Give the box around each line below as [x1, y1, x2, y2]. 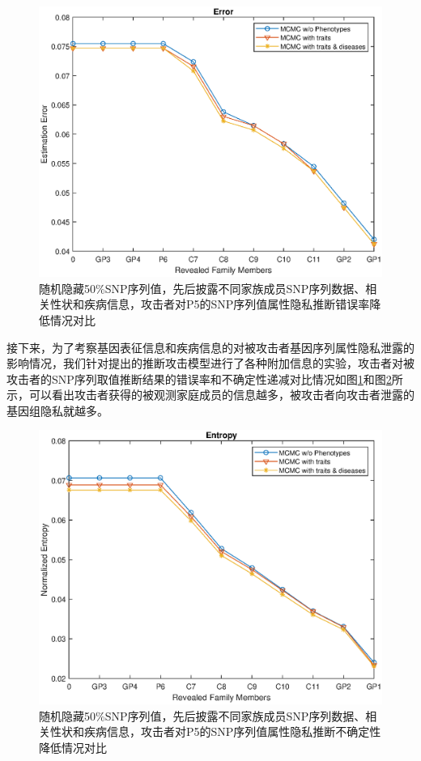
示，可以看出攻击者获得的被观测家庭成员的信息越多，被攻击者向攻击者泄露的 [6, 386, 415, 403]
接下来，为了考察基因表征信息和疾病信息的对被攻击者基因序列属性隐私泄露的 [6, 338, 415, 355]
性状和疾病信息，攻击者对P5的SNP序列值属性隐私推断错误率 [49, 295, 370, 312]
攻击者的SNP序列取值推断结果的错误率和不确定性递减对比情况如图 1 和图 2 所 [6, 370, 403, 387]
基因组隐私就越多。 [6, 402, 108, 419]
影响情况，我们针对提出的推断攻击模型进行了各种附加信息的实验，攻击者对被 [6, 355, 415, 372]
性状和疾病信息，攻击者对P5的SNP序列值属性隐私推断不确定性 [49, 723, 381, 740]
